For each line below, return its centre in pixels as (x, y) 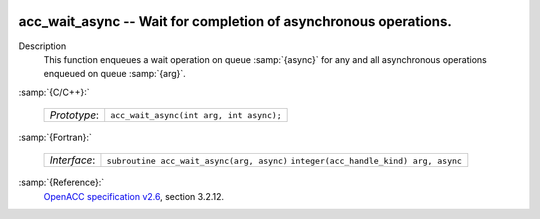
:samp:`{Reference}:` (61, 182)
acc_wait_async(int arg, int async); (196, 115)
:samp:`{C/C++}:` (54, 92)
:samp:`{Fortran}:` (55, 137)
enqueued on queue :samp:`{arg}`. (115, 74)
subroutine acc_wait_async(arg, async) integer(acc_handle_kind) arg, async (284, 161)
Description (42, 46)
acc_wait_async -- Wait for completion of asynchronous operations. (235, 21)
